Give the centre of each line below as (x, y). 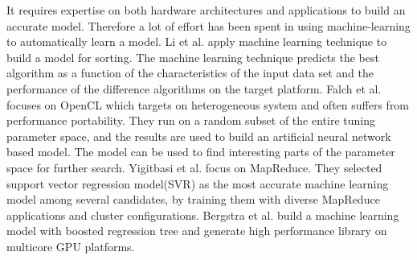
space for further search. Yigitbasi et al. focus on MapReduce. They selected (194, 167)
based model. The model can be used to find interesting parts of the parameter (201, 152)
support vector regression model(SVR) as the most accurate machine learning (198, 183)
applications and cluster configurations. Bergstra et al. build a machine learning (203, 215)
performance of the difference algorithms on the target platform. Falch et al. (194, 88)
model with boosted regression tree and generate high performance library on (197, 231)
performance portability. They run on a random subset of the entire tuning (191, 120)
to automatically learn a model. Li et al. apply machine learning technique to (197, 41)
